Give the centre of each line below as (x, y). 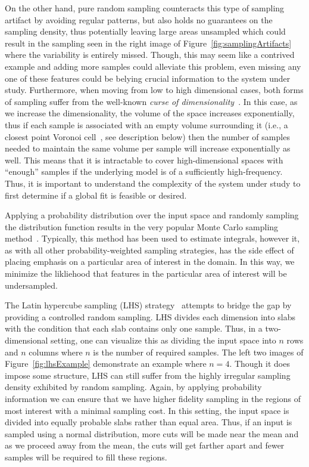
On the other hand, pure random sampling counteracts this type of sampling (145, 8)
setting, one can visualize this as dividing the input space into (163, 340)
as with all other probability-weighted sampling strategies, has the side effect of (149, 250)
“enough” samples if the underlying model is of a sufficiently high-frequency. (144, 171)
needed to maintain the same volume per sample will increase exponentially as (148, 148)
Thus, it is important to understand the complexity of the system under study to (153, 183)
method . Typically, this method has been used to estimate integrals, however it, (152, 238)
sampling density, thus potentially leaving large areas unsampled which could (145, 31)
